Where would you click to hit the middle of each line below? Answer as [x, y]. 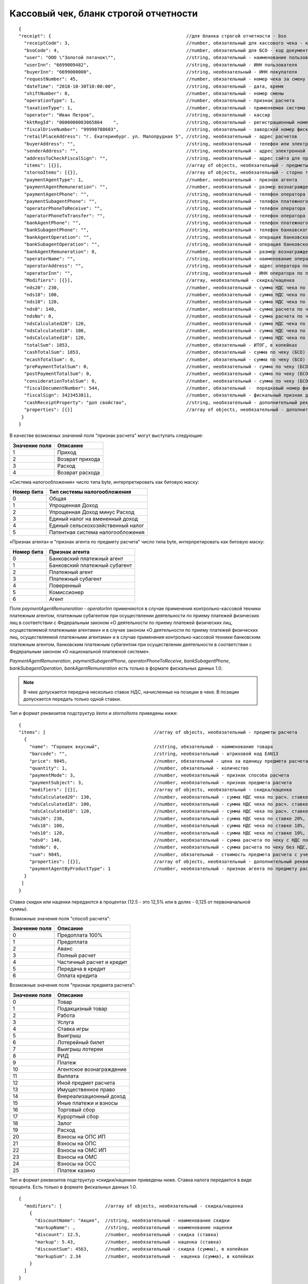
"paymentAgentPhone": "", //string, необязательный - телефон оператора [165, 194]
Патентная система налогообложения [97, 533]
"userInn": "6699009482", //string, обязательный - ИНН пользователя [161, 65]
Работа [66, 1015]
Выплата [68, 1076]
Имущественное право [86, 1089]
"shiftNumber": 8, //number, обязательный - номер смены [154, 93]
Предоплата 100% [80, 935]
